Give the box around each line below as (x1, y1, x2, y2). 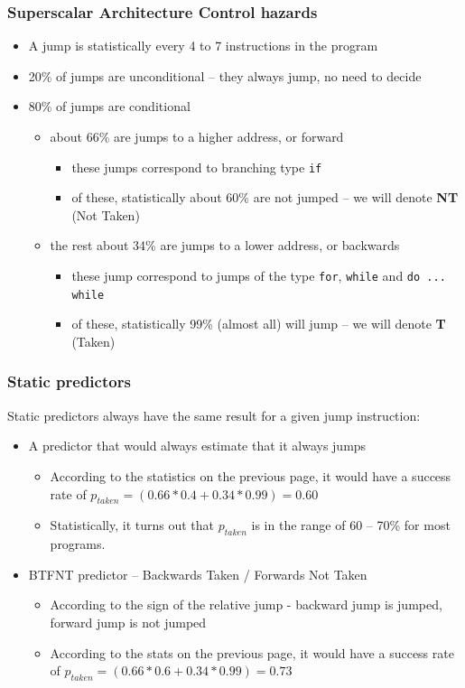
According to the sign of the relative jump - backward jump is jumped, (50, 595, 442, 614)
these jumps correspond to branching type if (71, 157, 322, 176)
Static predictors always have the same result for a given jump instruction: (7, 405, 421, 424)
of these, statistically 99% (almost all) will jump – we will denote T (71, 314, 446, 333)
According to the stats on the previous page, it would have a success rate (50, 643, 454, 662)
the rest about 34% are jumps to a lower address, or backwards (50, 236, 400, 255)
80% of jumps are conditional (28, 97, 191, 116)
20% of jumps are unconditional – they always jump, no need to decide (28, 66, 422, 85)
